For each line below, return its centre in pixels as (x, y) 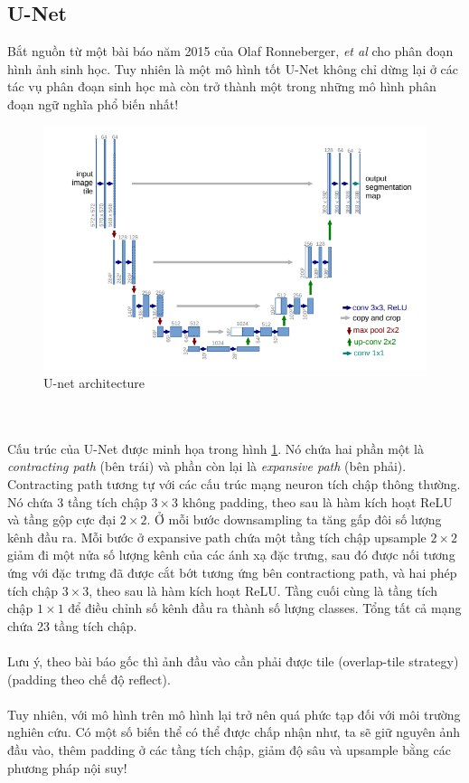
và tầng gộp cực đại (62, 519)
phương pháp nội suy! (67, 767)
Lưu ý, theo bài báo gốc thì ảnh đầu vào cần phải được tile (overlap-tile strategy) (233, 660)
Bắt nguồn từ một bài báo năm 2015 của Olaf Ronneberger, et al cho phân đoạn (230, 51)
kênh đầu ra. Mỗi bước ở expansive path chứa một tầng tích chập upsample (217, 537)
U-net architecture (94, 383)
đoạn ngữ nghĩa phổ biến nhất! (93, 104)
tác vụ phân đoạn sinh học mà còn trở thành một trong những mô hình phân (222, 86)
